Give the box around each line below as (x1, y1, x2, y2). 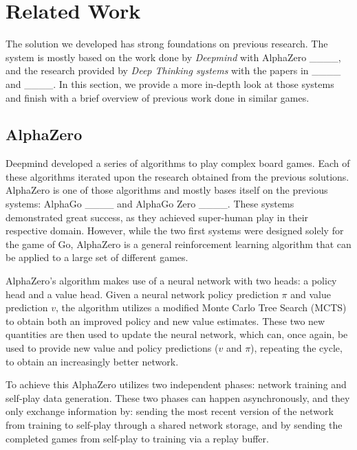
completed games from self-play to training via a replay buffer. (6, 431, 269, 445)
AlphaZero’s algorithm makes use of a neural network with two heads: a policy (6, 273, 337, 288)
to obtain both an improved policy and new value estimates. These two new (6, 313, 325, 328)
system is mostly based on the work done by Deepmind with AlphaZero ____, (6, 49, 341, 64)
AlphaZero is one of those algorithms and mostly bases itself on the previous (6, 183, 328, 197)
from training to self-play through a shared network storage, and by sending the (6, 417, 343, 431)
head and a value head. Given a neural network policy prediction (6, 286, 279, 301)
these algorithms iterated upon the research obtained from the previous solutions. (6, 169, 349, 183)
